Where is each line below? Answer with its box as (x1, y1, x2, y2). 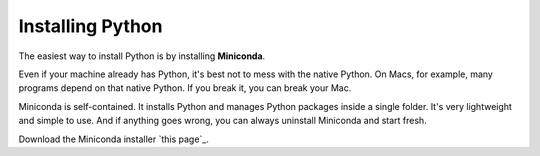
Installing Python (18, 15, 163, 37)
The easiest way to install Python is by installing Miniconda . (18, 50, 266, 62)
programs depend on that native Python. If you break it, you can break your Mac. (18, 82, 352, 94)
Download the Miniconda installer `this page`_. (18, 133, 210, 145)
